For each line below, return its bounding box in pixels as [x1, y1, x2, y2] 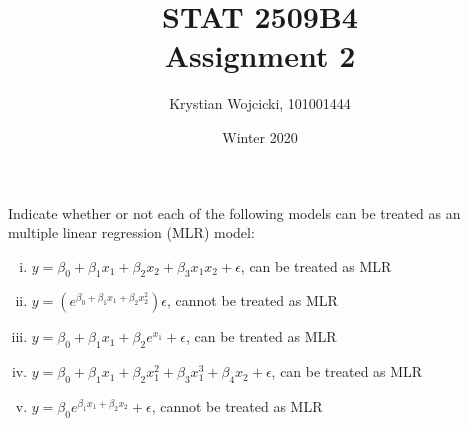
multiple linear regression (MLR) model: [8, 222, 255, 243]
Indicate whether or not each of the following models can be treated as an [8, 202, 461, 223]
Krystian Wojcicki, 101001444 [169, 93, 351, 114]
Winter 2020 [222, 126, 298, 147]
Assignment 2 [164, 35, 356, 76]
